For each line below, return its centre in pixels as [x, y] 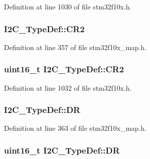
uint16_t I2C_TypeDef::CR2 [64, 69]
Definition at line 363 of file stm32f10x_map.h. [75, 128]
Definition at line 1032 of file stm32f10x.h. [68, 87]
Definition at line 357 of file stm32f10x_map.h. [75, 47]
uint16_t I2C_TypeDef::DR [62, 150]
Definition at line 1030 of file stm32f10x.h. [68, 6]
